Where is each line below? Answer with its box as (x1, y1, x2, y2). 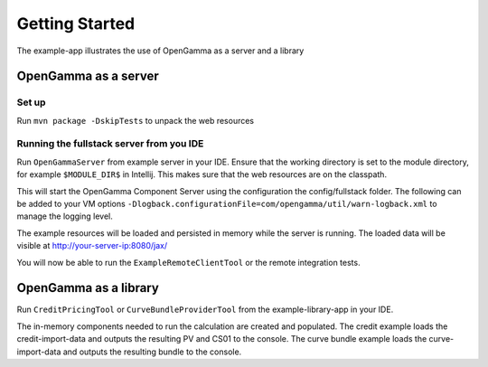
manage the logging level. (16, 211, 113, 221)
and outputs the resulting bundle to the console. (62, 346, 242, 357)
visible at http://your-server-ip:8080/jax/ (16, 240, 167, 251)
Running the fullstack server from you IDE (16, 137, 204, 150)
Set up (16, 96, 46, 108)
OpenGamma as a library (16, 280, 160, 296)
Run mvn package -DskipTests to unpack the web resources (16, 115, 255, 126)
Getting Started (16, 14, 136, 33)
